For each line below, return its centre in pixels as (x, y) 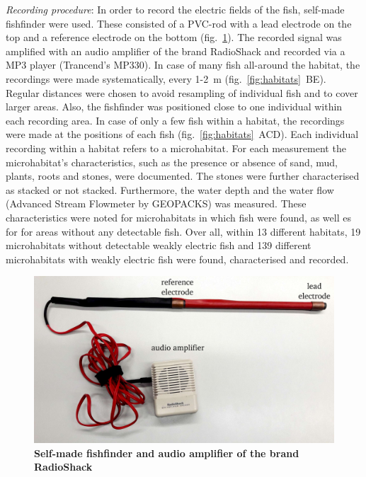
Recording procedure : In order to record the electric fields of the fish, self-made (175, 9)
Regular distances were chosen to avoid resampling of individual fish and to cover (182, 92)
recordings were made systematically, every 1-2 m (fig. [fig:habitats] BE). (166, 78)
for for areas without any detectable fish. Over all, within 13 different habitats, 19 (183, 231)
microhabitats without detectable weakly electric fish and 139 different (159, 245)
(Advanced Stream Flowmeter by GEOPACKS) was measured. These (156, 203)
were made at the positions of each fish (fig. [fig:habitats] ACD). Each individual (182, 134)
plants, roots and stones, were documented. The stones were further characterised (183, 176)
